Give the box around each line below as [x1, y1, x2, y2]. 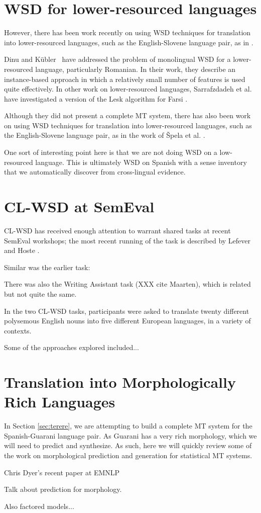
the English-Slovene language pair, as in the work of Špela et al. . [4, 130, 205, 140]
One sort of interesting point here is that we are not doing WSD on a [4, 147, 217, 157]
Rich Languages [4, 391, 115, 412]
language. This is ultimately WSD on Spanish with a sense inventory [35, 156, 247, 167]
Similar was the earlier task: [4, 262, 90, 272]
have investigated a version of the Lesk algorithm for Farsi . [4, 93, 188, 104]
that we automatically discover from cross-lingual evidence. [4, 166, 186, 177]
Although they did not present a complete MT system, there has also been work [4, 110, 251, 121]
